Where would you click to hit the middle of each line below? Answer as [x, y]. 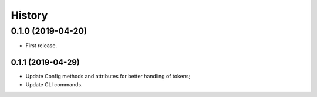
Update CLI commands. [54, 84]
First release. [41, 46]
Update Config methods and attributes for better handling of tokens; [108, 77]
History [29, 15]
